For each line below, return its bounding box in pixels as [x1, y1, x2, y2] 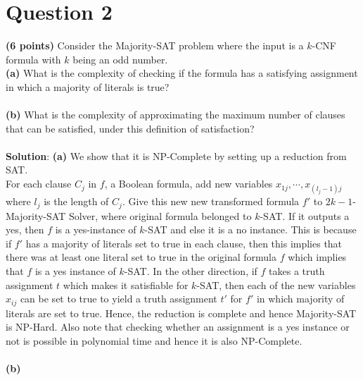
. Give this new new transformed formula [122, 194, 300, 209]
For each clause [6, 176, 72, 191]
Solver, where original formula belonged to [68, 208, 252, 223]
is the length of [44, 194, 109, 209]
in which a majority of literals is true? [6, 79, 170, 94]
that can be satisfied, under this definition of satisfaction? [6, 121, 255, 135]
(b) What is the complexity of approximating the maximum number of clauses [6, 107, 345, 122]
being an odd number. [72, 51, 168, 66]
